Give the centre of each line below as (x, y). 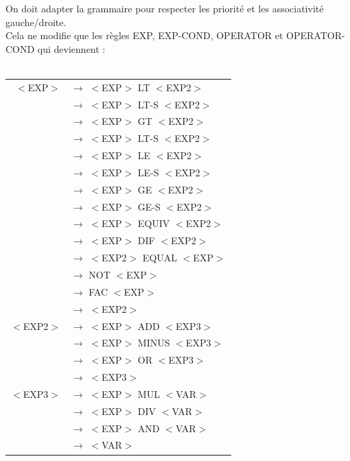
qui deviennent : (71, 48)
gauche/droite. (36, 22)
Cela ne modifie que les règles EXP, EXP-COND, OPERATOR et (144, 35)
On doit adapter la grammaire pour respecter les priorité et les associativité (165, 8)
